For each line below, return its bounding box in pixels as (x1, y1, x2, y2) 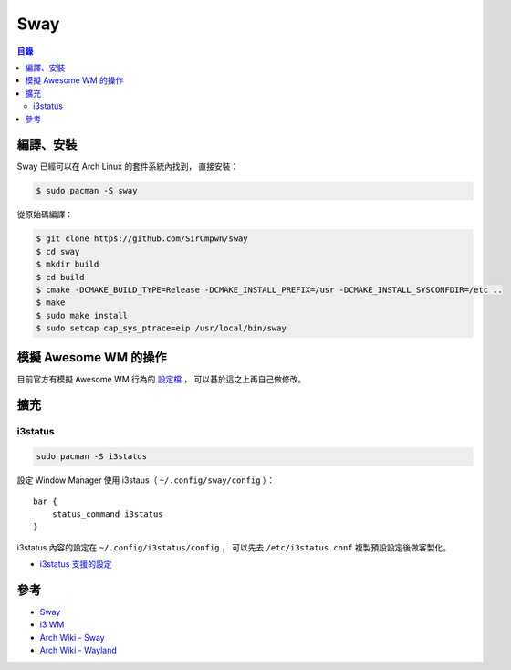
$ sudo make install (36, 310, 128, 320)
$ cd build (36, 272, 85, 282)
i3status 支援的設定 (39, 559, 113, 570)
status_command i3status (51, 508, 163, 519)
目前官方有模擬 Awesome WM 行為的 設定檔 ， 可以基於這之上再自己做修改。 (16, 373, 307, 384)
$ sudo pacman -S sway (36, 185, 138, 196)
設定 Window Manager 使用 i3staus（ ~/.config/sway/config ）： (16, 475, 276, 486)
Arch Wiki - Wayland (39, 644, 118, 656)
